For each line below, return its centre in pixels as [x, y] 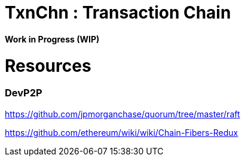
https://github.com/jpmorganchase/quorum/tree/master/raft [122, 114]
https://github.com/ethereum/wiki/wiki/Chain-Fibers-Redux [122, 132]
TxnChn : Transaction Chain [118, 13]
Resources [48, 66]
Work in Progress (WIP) [52, 39]
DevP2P [24, 93]
